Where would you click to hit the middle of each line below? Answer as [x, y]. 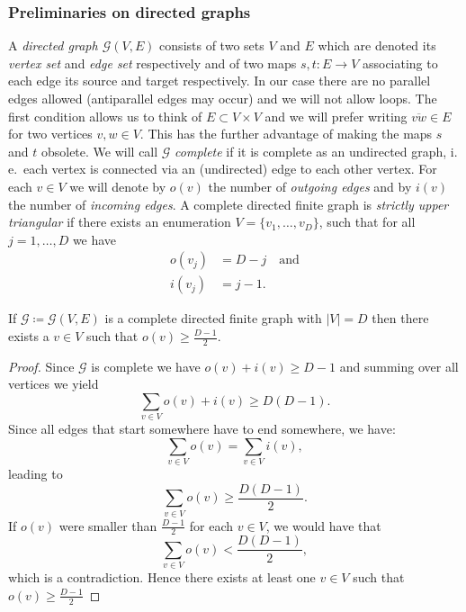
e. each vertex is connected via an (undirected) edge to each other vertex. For [223, 169]
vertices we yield [54, 384]
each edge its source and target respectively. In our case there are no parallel [220, 81]
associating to [400, 63]
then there [400, 318]
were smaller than [108, 525]
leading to [36, 474]
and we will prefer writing [336, 116]
